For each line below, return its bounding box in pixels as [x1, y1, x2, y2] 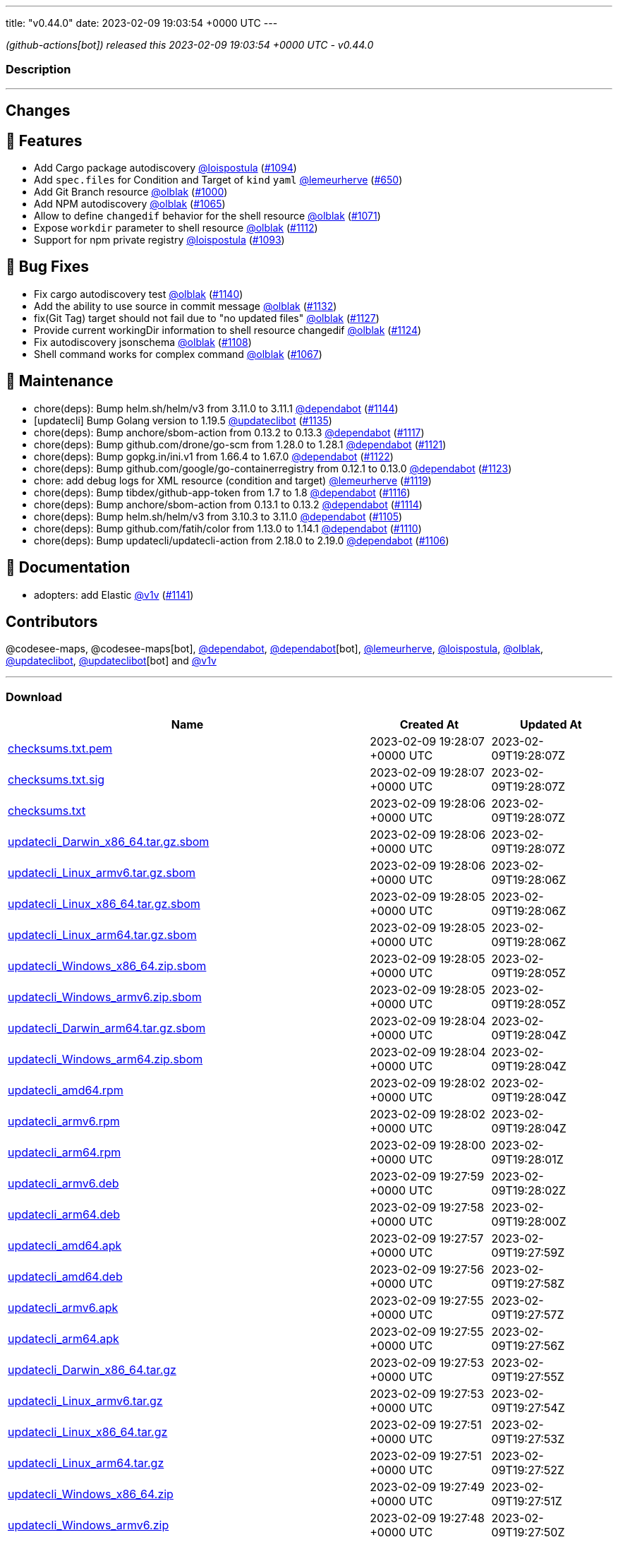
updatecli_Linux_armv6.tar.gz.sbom [8, 866, 196, 880]
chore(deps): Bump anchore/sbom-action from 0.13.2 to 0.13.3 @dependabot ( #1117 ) [34, 426, 425, 438]
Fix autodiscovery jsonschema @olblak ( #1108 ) [34, 335, 252, 348]
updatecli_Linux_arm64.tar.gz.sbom [8, 928, 197, 943]
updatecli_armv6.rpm [8, 1114, 120, 1129]
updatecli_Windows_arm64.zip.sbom [8, 1052, 203, 1067]
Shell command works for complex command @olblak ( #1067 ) [34, 347, 322, 360]
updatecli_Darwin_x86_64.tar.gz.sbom [8, 835, 210, 849]
